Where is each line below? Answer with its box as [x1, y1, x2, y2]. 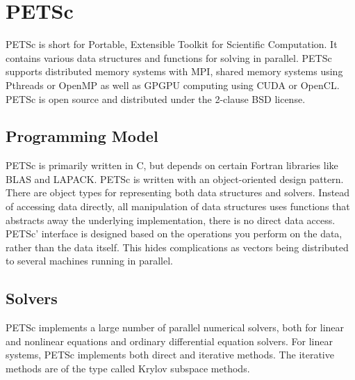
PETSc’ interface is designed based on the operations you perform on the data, [6, 226, 342, 241]
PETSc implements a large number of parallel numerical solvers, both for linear [6, 320, 345, 335]
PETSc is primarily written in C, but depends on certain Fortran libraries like [6, 158, 338, 173]
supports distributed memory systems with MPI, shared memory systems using [6, 64, 343, 79]
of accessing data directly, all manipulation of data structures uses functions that [6, 199, 350, 214]
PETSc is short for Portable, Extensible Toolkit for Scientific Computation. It [6, 37, 338, 52]
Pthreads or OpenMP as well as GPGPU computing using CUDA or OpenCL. [6, 77, 340, 92]
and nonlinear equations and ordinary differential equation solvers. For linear [6, 333, 333, 348]
